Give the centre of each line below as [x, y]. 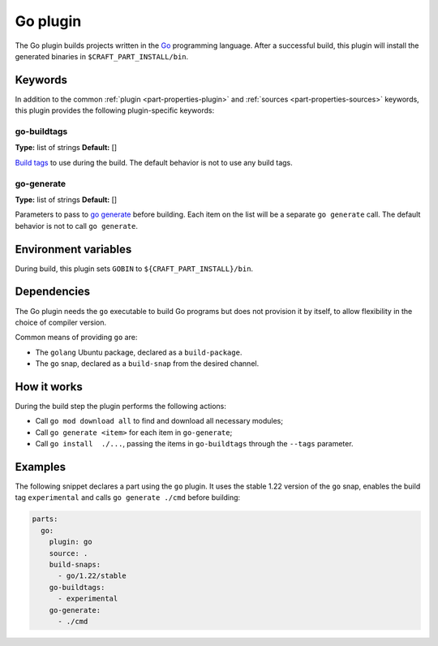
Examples [41, 467]
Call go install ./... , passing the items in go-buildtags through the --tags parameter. [194, 444]
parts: [45, 519]
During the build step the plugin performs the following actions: [121, 406]
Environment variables [73, 249]
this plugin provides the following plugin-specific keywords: [115, 110]
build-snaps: [75, 564]
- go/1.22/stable [92, 576]
